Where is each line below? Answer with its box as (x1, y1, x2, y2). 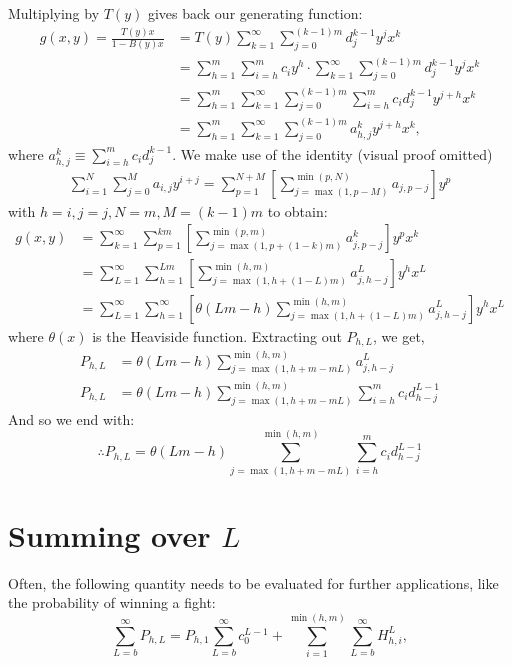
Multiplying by (8, 3, 100, 23)
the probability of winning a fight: (8, 592, 216, 613)
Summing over (8, 514, 211, 555)
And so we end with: (8, 408, 135, 429)
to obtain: (267, 200, 328, 221)
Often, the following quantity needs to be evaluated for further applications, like (8, 572, 499, 593)
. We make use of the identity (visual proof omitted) (172, 143, 493, 164)
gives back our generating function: (147, 3, 363, 23)
